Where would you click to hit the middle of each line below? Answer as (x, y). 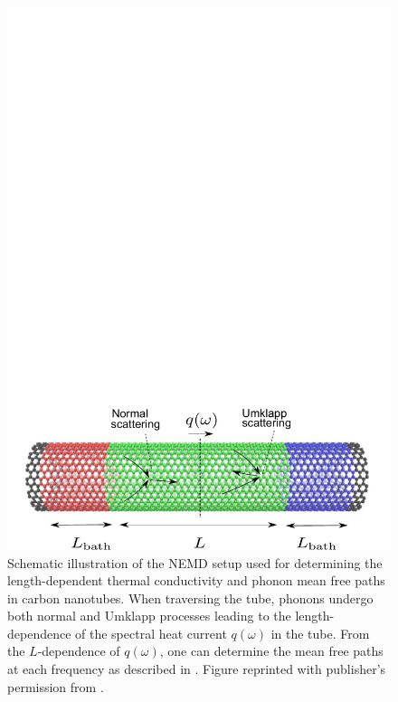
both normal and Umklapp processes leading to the (149, 616)
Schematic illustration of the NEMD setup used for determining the (195, 562)
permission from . (56, 686)
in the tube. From (320, 633)
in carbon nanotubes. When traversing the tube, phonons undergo (190, 598)
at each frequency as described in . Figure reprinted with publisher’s (197, 669)
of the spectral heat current (151, 633)
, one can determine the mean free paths (271, 651)
